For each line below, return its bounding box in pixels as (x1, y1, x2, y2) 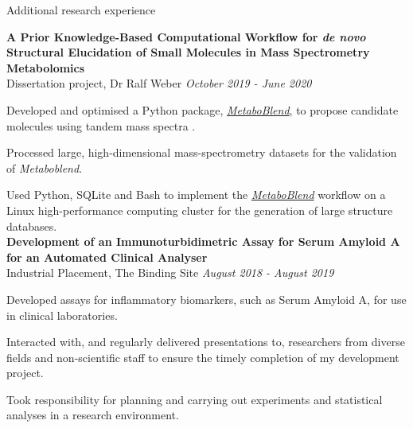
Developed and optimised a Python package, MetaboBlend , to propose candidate (6, 101, 399, 118)
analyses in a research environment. (6, 407, 179, 423)
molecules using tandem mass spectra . (6, 117, 196, 134)
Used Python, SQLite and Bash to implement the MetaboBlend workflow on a (6, 186, 386, 203)
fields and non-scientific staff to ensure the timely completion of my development (6, 348, 399, 365)
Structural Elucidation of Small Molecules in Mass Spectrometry (6, 44, 370, 60)
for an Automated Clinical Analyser (6, 248, 208, 265)
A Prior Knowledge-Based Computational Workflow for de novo (6, 28, 366, 45)
